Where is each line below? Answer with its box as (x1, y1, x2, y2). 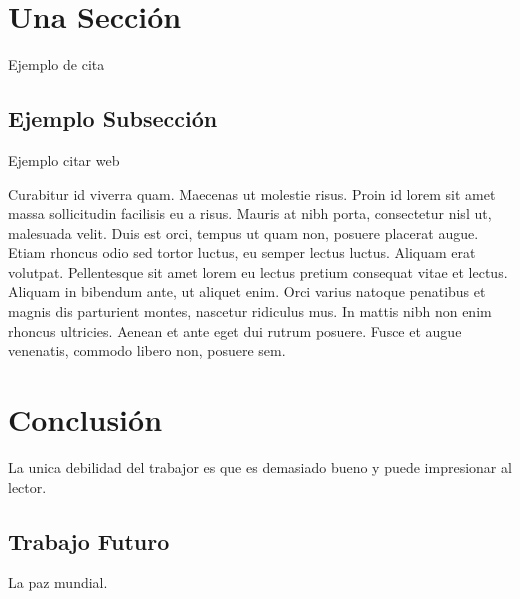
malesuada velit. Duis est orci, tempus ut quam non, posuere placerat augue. (8, 222, 479, 243)
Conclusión (8, 399, 163, 440)
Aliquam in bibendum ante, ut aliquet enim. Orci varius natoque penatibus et (8, 281, 486, 302)
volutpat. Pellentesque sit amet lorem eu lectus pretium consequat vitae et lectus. (8, 261, 508, 282)
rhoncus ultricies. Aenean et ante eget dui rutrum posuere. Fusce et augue (8, 320, 462, 341)
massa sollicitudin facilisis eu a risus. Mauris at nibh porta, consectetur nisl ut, (8, 203, 492, 224)
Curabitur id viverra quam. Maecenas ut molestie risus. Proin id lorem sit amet (8, 183, 496, 204)
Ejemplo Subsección (8, 103, 218, 134)
